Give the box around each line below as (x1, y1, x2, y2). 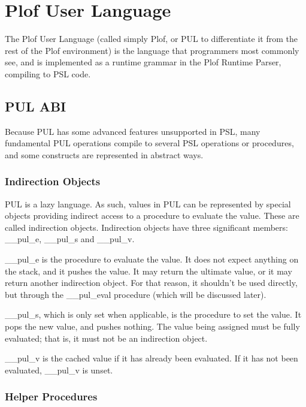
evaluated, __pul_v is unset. (5, 363, 113, 376)
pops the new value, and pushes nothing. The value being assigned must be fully (5, 320, 300, 333)
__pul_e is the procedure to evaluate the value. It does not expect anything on (5, 253, 299, 266)
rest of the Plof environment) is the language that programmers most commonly (5, 44, 299, 56)
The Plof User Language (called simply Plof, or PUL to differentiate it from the (5, 32, 298, 45)
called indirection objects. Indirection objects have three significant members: (5, 221, 288, 233)
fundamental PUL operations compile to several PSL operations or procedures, (5, 137, 294, 149)
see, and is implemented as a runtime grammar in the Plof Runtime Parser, (5, 56, 281, 68)
